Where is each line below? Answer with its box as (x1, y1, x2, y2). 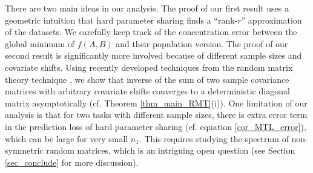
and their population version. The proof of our (116, 37, 288, 50)
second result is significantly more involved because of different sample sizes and (5, 49, 302, 62)
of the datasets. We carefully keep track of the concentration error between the (5, 25, 297, 38)
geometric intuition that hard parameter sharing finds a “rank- (5, 13, 238, 26)
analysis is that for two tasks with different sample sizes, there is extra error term (5, 108, 308, 121)
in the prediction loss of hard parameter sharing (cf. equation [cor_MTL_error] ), (5, 120, 306, 132)
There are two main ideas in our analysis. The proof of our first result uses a (5, 2, 289, 14)
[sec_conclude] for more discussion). (5, 155, 139, 168)
